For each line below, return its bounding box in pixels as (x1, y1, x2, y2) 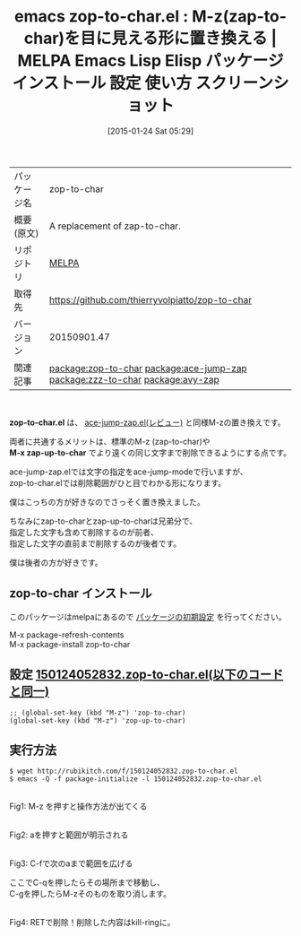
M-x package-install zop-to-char (9, 638, 131, 649)
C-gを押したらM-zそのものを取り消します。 (9, 888, 172, 899)
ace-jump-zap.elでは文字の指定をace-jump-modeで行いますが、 (9, 466, 248, 477)
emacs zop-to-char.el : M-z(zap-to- (13, 6, 288, 27)
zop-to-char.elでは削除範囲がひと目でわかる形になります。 (9, 477, 227, 488)
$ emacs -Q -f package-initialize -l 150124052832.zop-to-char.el (9, 775, 262, 784)
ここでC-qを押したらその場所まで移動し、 (9, 877, 166, 888)
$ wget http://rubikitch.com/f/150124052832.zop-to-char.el (9, 767, 239, 776)
